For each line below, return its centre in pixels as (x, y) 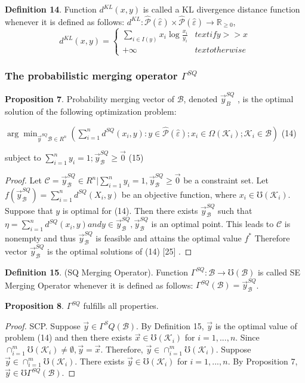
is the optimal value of (256, 325)
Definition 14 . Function (51, 9)
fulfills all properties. (121, 306)
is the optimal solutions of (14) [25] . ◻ (120, 251)
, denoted (201, 99)
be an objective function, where (179, 194)
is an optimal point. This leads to (212, 224)
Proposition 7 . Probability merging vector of (90, 99)
